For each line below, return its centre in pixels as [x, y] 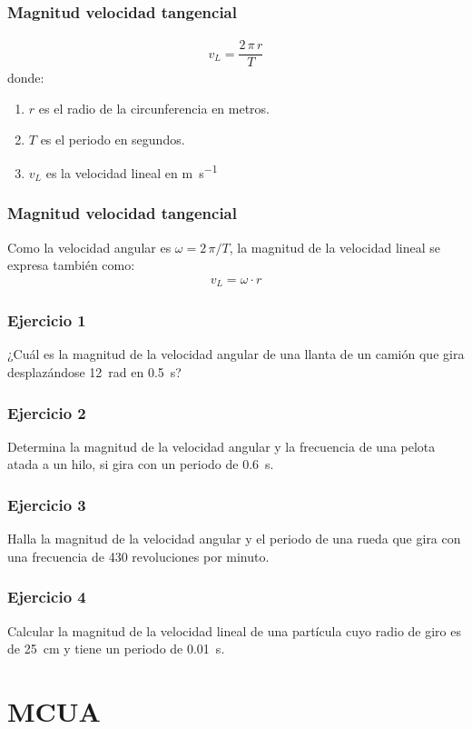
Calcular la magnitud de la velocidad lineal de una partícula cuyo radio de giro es [234, 630]
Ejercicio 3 [47, 504]
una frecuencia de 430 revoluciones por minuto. [138, 556]
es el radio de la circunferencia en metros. [154, 108]
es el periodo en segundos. [113, 139]
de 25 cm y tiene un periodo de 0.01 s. [116, 649]
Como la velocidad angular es [89, 247]
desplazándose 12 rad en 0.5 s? [94, 372]
